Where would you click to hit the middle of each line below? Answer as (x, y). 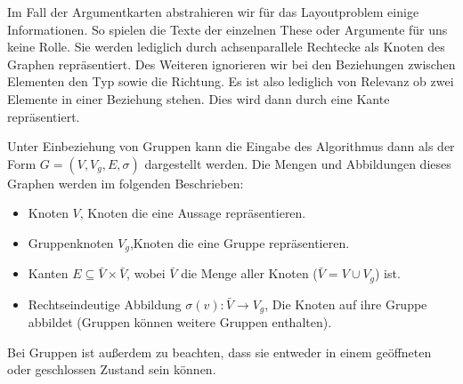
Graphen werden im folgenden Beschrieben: (126, 183)
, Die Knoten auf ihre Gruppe (346, 304)
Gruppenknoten (71, 242)
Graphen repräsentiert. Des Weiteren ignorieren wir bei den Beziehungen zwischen (231, 64)
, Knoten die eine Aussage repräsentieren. (193, 213)
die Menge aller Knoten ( (249, 273)
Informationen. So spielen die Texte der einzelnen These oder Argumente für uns (227, 29)
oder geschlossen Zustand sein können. (112, 369)
